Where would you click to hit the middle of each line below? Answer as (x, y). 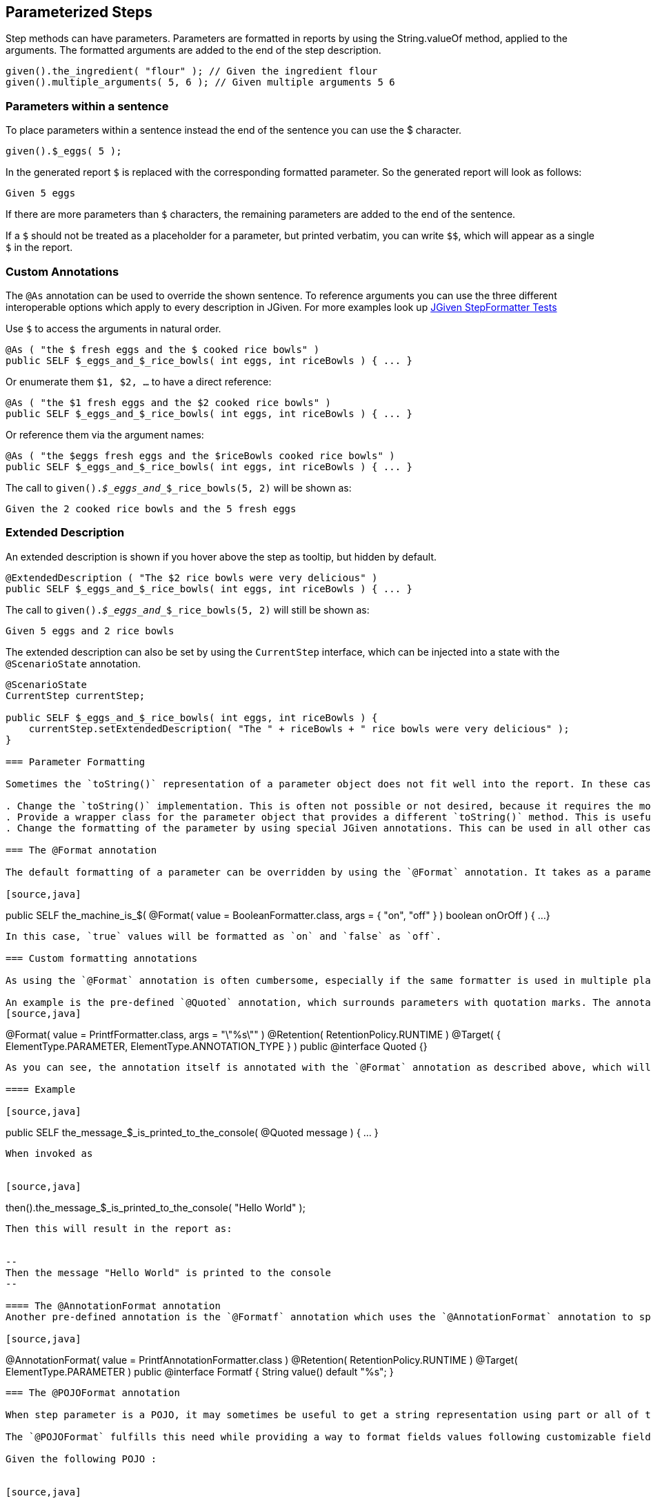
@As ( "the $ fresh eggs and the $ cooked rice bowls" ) (163, 349)
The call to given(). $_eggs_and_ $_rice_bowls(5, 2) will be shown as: (179, 487)
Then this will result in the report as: (119, 1228)
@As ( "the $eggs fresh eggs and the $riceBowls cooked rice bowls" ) (200, 455)
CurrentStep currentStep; (76, 695)
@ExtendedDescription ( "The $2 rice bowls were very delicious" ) (192, 577)
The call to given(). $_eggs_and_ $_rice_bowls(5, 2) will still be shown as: (188, 609)
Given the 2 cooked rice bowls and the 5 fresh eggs (151, 508)
